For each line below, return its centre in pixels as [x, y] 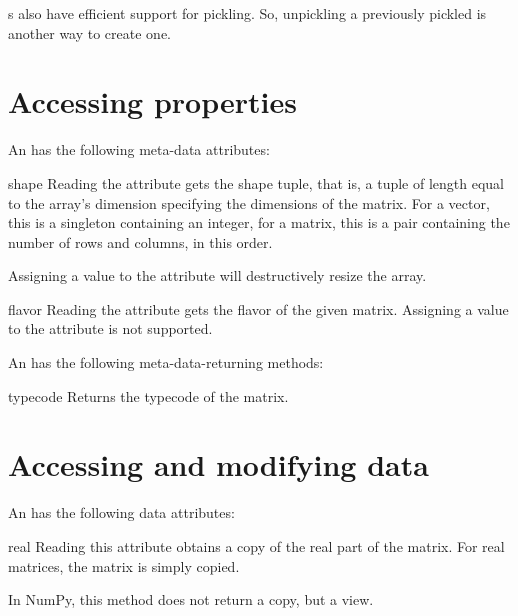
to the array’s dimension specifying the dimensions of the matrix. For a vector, [249, 202]
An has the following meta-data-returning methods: [166, 362]
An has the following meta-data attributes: [139, 149]
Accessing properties [152, 101]
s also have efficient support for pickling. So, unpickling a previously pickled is [247, 13]
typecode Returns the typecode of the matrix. [148, 395]
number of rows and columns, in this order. [140, 241]
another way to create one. [90, 32]
